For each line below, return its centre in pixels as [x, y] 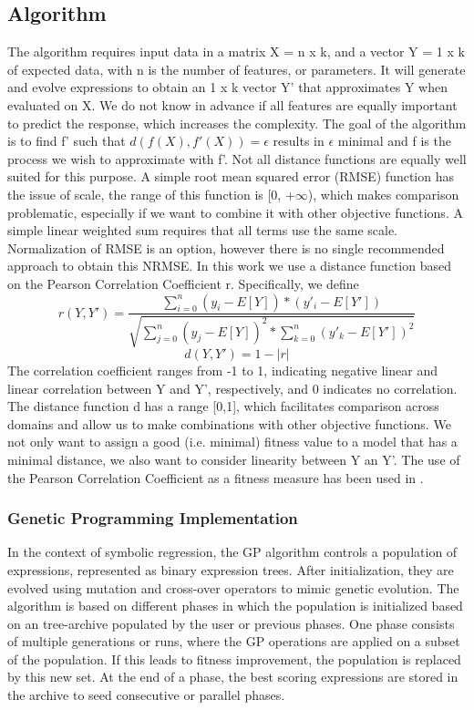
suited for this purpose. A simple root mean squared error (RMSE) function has [231, 176]
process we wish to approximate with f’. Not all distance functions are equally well [237, 158]
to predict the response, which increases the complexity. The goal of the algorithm [237, 123]
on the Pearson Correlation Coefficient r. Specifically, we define [183, 283]
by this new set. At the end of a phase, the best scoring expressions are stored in [233, 677]
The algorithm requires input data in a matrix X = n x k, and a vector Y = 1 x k [236, 51]
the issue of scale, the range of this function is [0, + [151, 194]
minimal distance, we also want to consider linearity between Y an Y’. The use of [234, 459]
